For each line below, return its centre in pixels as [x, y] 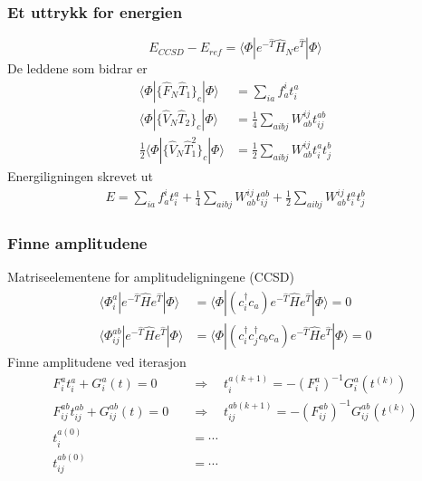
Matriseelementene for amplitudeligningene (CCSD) [151, 277]
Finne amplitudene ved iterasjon [97, 362]
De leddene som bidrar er [77, 68]
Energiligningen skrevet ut [80, 175]
